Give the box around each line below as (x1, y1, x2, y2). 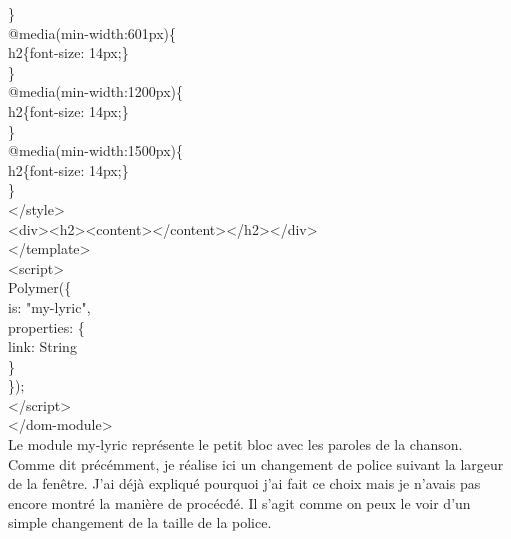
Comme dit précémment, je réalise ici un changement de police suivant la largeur (8, 453, 504, 474)
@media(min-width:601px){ (8, 22, 177, 43)
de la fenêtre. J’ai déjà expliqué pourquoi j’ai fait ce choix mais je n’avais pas (8, 473, 481, 494)
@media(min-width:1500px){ (8, 140, 184, 161)
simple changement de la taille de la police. (8, 512, 272, 533)
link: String (8, 336, 77, 357)
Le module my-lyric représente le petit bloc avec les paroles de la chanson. (8, 434, 463, 455)
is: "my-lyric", (8, 296, 91, 317)
